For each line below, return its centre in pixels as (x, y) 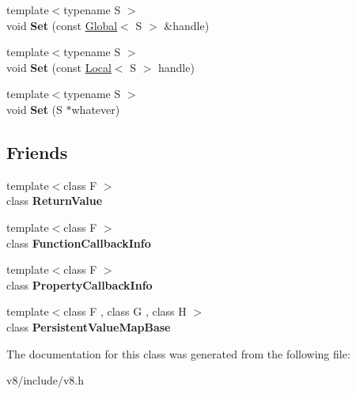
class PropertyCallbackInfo (80, 284)
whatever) (96, 109)
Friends (37, 152)
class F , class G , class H (125, 311)
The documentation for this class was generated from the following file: (178, 353)
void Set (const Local (59, 67)
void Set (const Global (62, 25)
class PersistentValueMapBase (89, 326)
